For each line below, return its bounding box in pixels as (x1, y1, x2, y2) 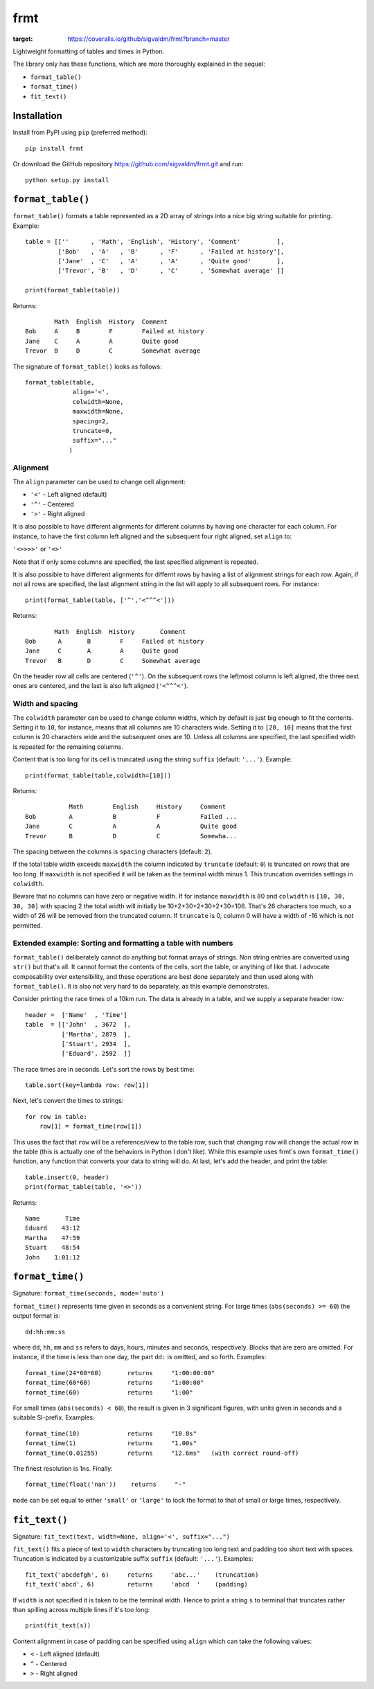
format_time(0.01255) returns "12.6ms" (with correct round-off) (25, 1449, 299, 1457)
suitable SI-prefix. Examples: (12, 1413, 95, 1422)
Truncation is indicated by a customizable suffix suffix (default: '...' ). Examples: (12, 1555, 253, 1563)
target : (12, 35, 33, 43)
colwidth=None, (72, 398, 124, 405)
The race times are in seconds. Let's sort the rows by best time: (12, 1065, 195, 1073)
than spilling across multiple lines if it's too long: (12, 1605, 150, 1613)
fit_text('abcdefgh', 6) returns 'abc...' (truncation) (25, 1571, 259, 1579)
